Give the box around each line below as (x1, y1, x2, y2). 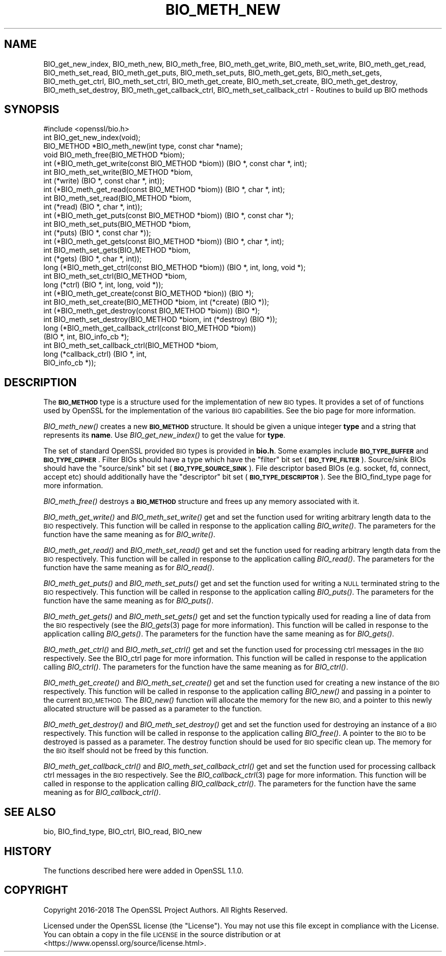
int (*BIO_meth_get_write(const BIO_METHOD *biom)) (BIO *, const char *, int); (43, 159, 307, 168)
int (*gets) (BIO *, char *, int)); (43, 254, 142, 263)
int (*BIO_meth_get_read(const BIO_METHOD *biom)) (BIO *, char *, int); (43, 185, 285, 194)
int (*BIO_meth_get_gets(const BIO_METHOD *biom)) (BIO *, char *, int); (43, 237, 284, 246)
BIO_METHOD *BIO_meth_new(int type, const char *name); (43, 142, 243, 151)
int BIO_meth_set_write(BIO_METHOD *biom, (43, 168, 193, 177)
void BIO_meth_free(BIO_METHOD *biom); (43, 150, 185, 160)
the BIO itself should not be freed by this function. (43, 746, 209, 755)
